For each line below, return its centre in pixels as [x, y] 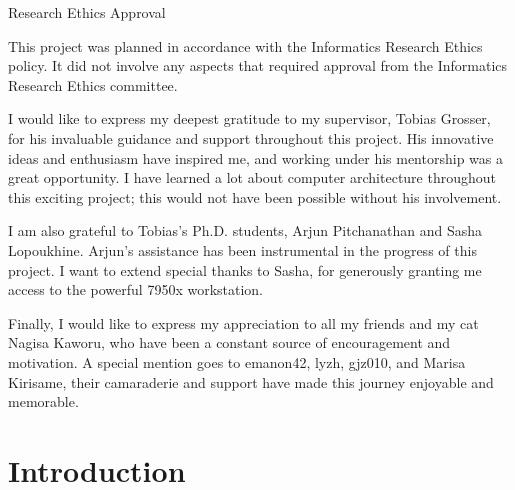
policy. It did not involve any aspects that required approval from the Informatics [258, 65]
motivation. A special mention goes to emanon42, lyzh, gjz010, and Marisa [237, 361]
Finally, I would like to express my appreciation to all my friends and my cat [243, 322]
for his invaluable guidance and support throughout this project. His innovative [251, 137]
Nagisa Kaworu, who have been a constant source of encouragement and [229, 342]
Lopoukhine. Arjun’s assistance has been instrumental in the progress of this [242, 249]
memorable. [43, 401]
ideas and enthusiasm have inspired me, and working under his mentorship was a [255, 157]
